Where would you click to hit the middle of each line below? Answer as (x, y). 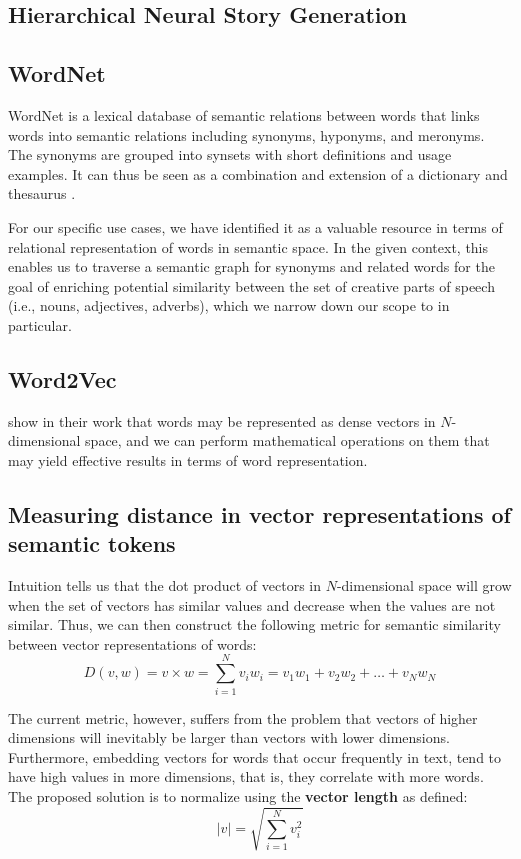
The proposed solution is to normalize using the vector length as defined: (238, 795)
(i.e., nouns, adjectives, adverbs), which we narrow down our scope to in (229, 305)
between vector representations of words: (132, 643)
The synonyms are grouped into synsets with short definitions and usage (230, 154)
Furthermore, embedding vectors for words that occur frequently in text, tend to (255, 756)
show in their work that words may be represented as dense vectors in (222, 420)
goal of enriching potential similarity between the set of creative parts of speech (251, 285)
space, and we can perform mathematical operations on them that (287, 440)
